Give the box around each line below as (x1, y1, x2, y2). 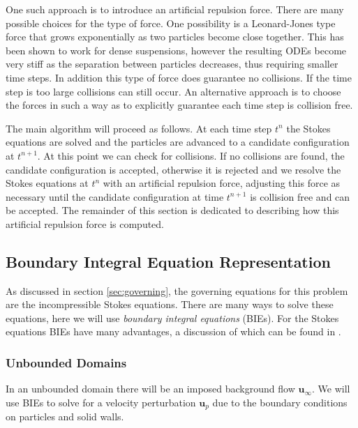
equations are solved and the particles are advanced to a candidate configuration (6, 135, 350, 149)
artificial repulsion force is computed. (6, 216, 165, 231)
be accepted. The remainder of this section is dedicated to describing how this (6, 203, 339, 217)
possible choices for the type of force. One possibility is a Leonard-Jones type (6, 15, 336, 30)
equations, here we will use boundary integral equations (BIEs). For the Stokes (6, 310, 339, 325)
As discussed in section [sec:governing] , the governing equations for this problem (6, 283, 348, 298)
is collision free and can (250, 189, 350, 204)
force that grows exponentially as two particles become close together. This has (6, 29, 344, 44)
